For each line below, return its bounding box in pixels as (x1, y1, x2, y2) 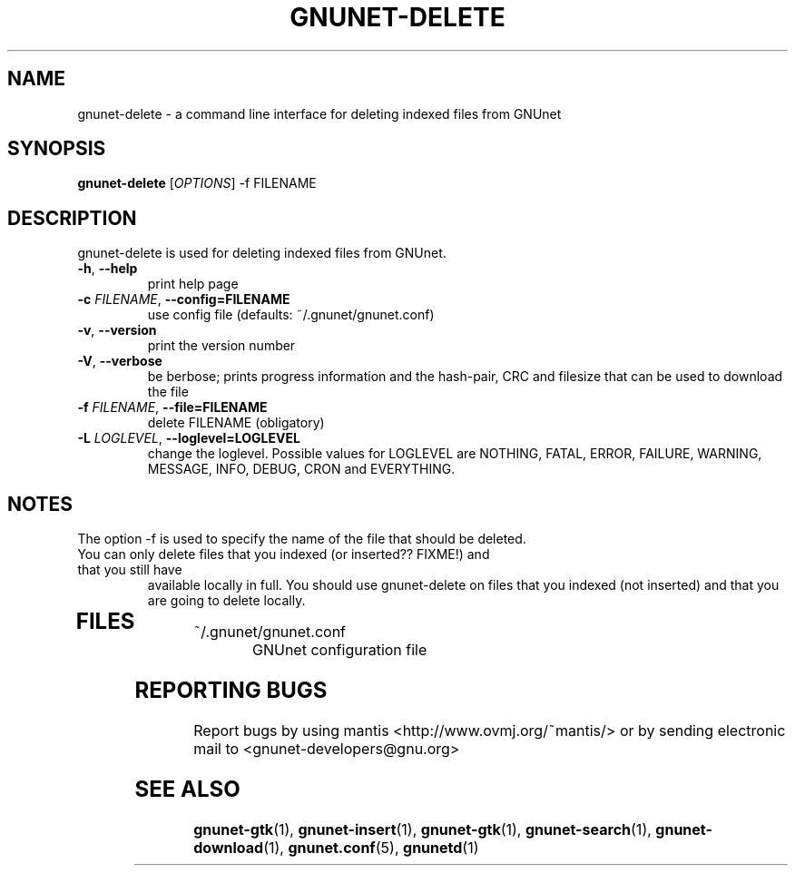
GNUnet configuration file (251, 641, 427, 660)
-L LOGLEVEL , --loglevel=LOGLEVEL (77, 430, 300, 446)
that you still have (77, 562, 182, 578)
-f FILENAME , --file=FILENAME (77, 399, 268, 416)
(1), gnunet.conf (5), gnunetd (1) (263, 838, 479, 857)
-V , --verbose (77, 353, 162, 369)
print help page (147, 276, 239, 292)
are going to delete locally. (147, 593, 306, 609)
